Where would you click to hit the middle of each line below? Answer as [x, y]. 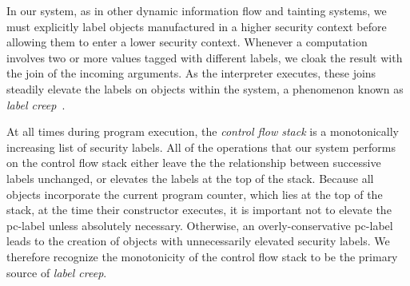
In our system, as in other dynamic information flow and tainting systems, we [197, 10]
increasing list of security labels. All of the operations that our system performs [201, 147]
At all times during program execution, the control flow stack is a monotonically [203, 131]
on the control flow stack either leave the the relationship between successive [194, 163]
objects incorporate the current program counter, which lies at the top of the [195, 194]
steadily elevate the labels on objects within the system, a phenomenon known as [205, 88]
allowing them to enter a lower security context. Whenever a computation [187, 42]
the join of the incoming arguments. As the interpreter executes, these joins [191, 73]
